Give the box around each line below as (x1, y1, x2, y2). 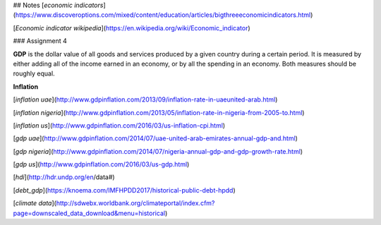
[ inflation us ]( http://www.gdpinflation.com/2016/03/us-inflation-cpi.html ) (13, 121, 226, 130)
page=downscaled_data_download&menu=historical (13, 209, 166, 217)
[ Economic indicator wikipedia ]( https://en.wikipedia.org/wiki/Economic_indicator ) (13, 23, 250, 32)
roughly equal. (13, 69, 56, 78)
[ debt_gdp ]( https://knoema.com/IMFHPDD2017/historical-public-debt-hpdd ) (13, 186, 236, 194)
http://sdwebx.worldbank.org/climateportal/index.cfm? (56, 199, 215, 207)
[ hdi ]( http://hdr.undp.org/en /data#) (13, 173, 116, 181)
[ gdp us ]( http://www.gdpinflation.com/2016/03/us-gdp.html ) (13, 160, 190, 169)
